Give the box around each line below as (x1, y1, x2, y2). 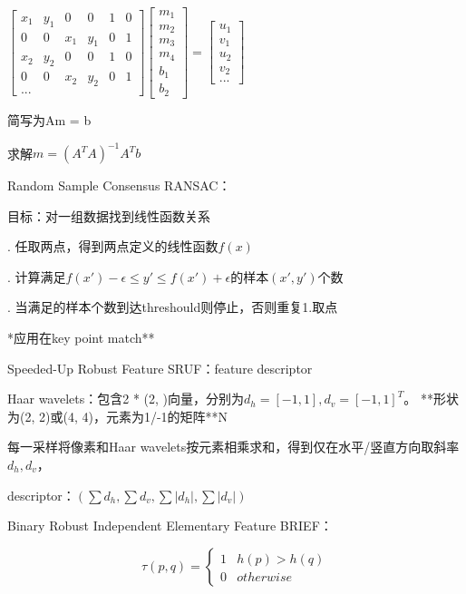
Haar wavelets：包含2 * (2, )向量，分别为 (7, 389, 245, 408)
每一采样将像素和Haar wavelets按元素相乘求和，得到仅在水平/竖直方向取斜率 (7, 437, 460, 456)
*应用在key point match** (7, 327, 155, 346)
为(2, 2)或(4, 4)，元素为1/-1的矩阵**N (7, 406, 228, 425)
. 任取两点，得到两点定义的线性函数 (7, 237, 218, 256)
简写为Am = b (7, 110, 92, 129)
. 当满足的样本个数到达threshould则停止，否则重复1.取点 (7, 297, 338, 316)
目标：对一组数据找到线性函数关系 (7, 206, 210, 225)
